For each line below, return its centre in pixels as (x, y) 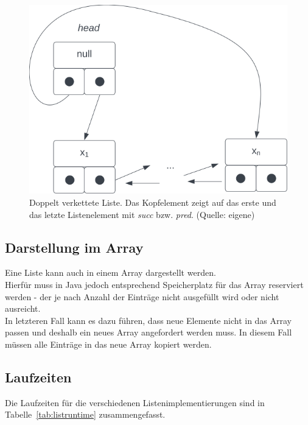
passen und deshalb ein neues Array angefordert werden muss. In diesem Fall (149, 332)
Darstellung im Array (74, 247)
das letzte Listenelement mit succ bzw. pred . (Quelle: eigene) (142, 214)
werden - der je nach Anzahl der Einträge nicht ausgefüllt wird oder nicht (142, 296)
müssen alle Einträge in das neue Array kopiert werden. (108, 344)
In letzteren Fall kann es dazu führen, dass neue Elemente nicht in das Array (149, 320)
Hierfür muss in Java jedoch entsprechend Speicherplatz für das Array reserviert (154, 284)
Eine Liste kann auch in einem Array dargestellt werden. (110, 272)
